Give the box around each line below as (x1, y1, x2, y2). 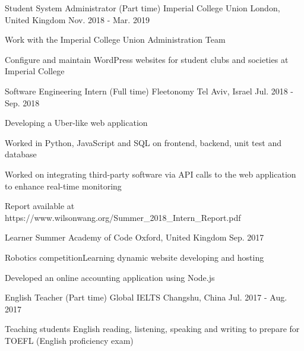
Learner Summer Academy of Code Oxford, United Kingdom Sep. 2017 (5, 231, 264, 244)
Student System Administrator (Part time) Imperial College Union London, (5, 2, 280, 14)
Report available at (5, 200, 75, 212)
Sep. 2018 (5, 96, 40, 109)
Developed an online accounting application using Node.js (5, 271, 215, 283)
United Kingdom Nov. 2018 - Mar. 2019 (5, 13, 150, 26)
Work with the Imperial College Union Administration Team (5, 33, 226, 46)
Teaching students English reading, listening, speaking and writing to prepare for (5, 322, 300, 335)
